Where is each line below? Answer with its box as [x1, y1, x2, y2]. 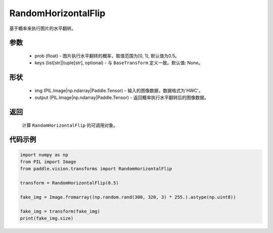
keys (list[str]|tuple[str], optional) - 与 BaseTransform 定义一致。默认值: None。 [34, 60, 203, 66]
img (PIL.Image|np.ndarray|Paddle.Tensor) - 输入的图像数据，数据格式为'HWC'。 [34, 87, 203, 94]
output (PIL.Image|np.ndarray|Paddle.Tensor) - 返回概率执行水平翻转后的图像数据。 [34, 95, 209, 101]
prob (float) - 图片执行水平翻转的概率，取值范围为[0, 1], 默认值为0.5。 [34, 53, 179, 59]
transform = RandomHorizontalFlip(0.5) [20, 180, 119, 186]
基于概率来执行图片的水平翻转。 [9, 25, 76, 31]
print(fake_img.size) [20, 215, 74, 221]
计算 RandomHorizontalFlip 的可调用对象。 [22, 122, 118, 128]
